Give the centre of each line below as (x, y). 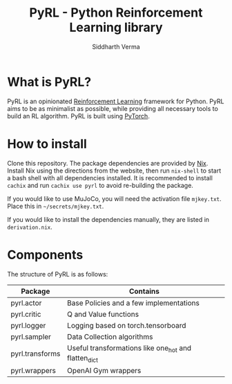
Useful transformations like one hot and (129, 349)
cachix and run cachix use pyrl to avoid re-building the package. (100, 185)
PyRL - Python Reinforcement (116, 13)
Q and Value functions (103, 314)
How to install (47, 144)
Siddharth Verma (116, 46)
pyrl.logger (28, 325)
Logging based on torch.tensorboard (126, 325)
